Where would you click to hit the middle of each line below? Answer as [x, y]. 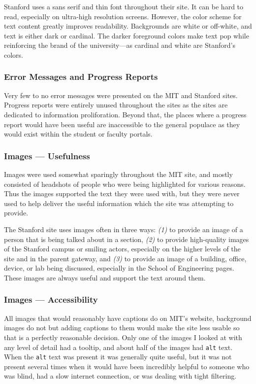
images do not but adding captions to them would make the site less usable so [122, 328]
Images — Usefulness [47, 156]
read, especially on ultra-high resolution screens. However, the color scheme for [123, 16]
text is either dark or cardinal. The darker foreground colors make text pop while [127, 35]
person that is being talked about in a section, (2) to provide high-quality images [127, 239]
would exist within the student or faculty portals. [78, 134]
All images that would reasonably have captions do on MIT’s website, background [128, 318]
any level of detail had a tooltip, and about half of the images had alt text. [118, 347]
